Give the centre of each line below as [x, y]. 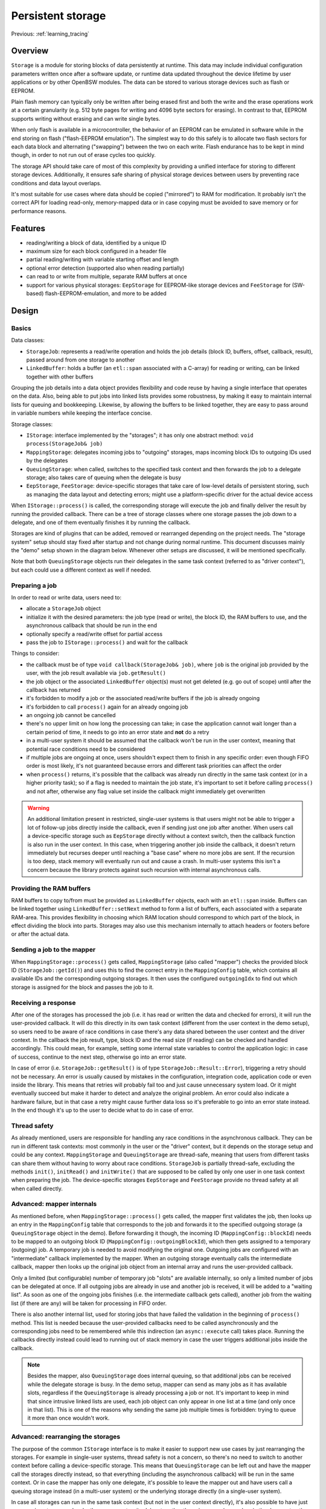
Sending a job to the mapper [53, 949]
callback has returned [53, 690]
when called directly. [37, 1188]
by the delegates [47, 461]
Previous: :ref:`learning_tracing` [50, 34]
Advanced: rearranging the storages [66, 1437]
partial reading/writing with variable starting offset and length [103, 260]
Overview [30, 51]
